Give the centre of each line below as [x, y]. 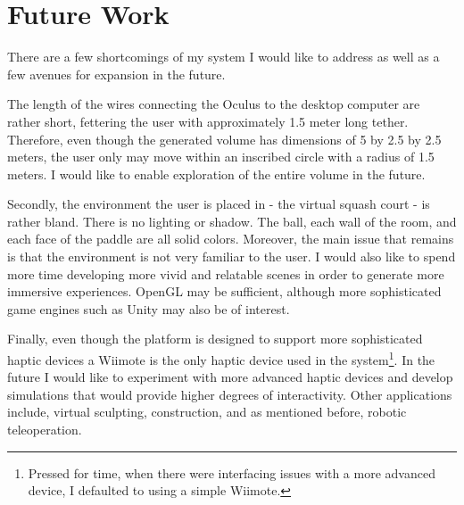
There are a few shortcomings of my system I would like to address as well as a [224, 57]
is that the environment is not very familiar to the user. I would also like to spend [232, 257]
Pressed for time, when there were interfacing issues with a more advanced [232, 472]
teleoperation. [45, 430]
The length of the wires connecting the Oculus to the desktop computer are [214, 104]
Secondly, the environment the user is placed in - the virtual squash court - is [219, 204]
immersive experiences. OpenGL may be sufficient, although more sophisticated [224, 291]
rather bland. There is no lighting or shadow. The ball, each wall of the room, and [232, 221]
